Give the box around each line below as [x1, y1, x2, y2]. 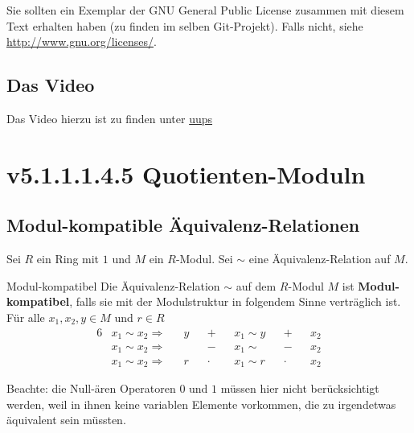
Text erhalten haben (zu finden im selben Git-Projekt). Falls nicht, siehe [6, 17, 363, 34]
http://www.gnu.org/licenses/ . [6, 33, 157, 50]
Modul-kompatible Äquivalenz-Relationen [6, 212, 360, 237]
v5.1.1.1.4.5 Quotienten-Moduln [6, 157, 366, 190]
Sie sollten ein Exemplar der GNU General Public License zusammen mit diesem [6, 2, 404, 18]
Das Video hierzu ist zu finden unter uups [6, 109, 213, 126]
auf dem [236, 277, 277, 294]
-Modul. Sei [175, 250, 233, 267]
